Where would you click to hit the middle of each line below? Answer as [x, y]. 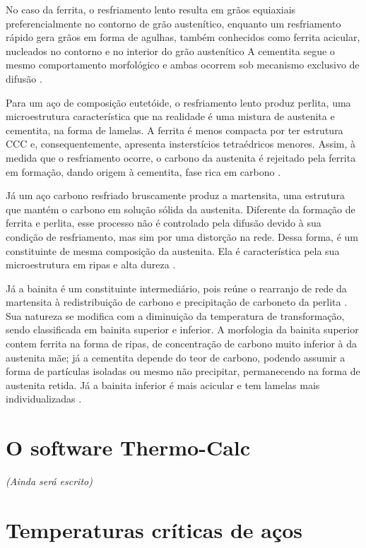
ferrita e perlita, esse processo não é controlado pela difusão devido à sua [164, 223]
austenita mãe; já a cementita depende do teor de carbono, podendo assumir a [176, 357]
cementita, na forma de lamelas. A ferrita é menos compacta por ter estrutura [175, 130]
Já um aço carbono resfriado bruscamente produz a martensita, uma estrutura [175, 195]
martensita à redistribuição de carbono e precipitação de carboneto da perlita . [177, 302]
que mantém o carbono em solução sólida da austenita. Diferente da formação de [181, 209]
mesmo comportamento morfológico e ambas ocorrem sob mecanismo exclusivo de [183, 65]
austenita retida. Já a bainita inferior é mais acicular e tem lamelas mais [163, 385]
